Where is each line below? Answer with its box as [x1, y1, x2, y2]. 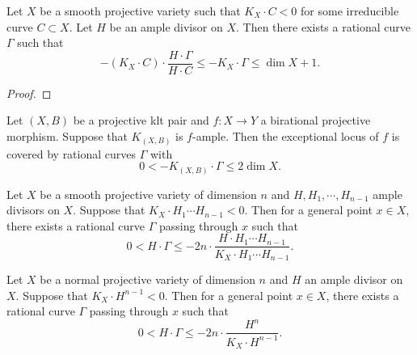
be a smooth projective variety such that [40, 2, 241, 19]
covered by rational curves [6, 145, 137, 162]
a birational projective [260, 112, 371, 129]
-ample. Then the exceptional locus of [192, 128, 379, 145]
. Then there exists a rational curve [235, 18, 411, 35]
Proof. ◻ [6, 84, 52, 101]
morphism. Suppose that [6, 128, 128, 145]
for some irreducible [301, 2, 399, 19]
